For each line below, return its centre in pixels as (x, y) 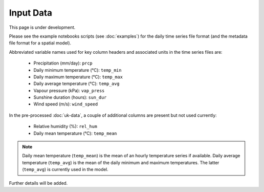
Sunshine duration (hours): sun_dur (70, 97)
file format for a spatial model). (40, 43)
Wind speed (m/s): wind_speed (66, 104)
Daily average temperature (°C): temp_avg (77, 84)
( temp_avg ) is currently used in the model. (65, 170)
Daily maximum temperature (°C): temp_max (78, 77)
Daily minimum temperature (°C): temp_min (77, 70)
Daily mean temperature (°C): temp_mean (75, 133)
